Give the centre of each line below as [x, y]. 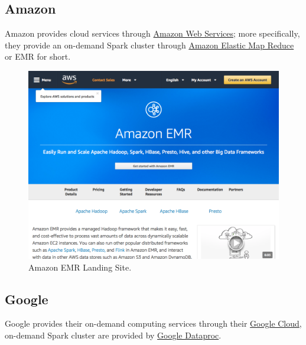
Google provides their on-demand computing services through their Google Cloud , [153, 323]
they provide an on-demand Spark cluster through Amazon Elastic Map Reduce [149, 45]
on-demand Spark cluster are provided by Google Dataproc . [113, 335]
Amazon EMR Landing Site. [80, 267]
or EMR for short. [38, 56]
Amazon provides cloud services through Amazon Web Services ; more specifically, [152, 33]
